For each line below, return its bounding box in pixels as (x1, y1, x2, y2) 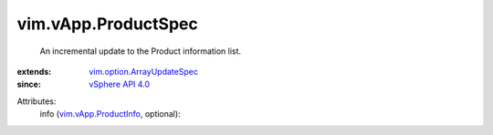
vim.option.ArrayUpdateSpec (89, 66, 198, 77)
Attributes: (16, 96, 57, 107)
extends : (16, 66, 52, 77)
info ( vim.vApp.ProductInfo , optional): (39, 109, 182, 119)
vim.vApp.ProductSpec (16, 14, 198, 34)
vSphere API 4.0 (89, 78, 151, 90)
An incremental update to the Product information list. (39, 46, 242, 57)
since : (16, 78, 41, 90)
